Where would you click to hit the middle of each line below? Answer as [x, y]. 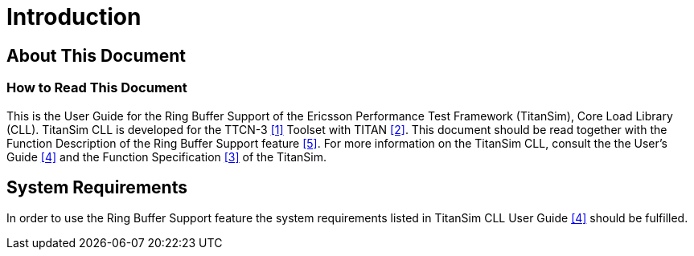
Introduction [74, 17]
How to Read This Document [97, 88]
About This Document [96, 55]
